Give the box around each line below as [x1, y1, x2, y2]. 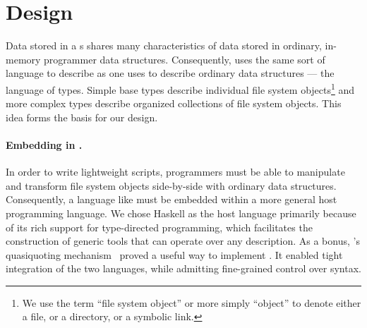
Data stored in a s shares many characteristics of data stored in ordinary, [6, 38, 322, 53]
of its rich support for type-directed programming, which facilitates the [6, 219, 313, 234]
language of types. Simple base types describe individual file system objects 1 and [6, 80, 355, 97]
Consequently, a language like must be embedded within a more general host [6, 192, 337, 207]
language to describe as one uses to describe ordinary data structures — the [6, 66, 335, 80]
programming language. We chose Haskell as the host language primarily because [6, 205, 356, 220]
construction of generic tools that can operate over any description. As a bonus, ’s [6, 233, 360, 248]
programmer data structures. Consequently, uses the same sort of [44, 51, 325, 66]
